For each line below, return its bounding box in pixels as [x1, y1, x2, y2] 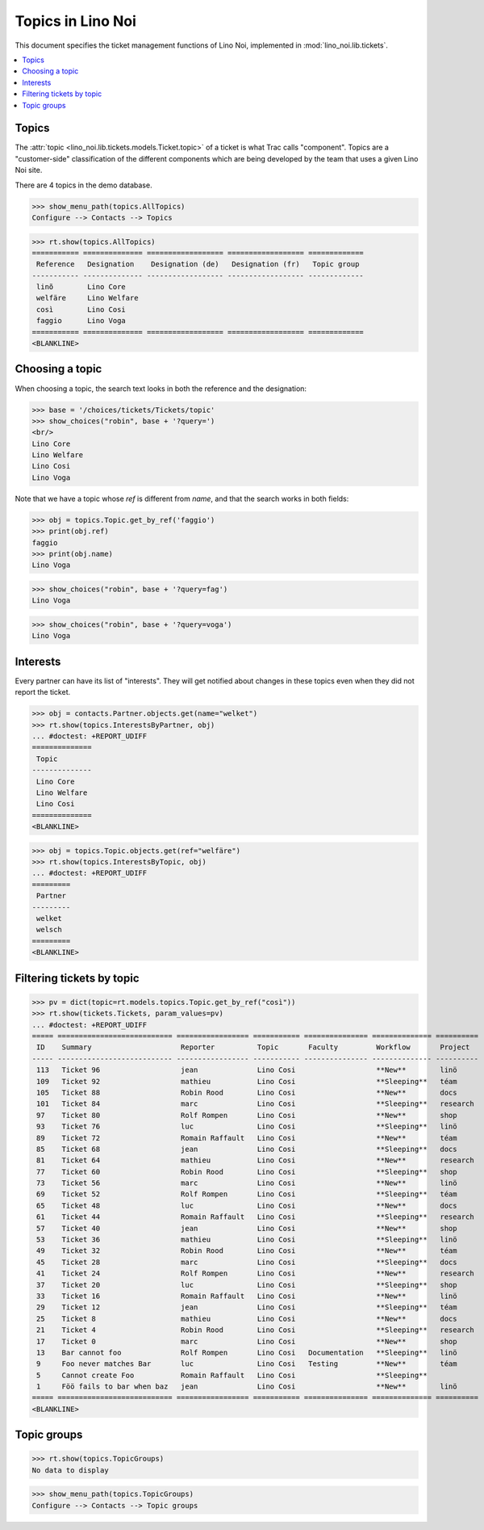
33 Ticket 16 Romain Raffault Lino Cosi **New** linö [36, 1291, 457, 1301]
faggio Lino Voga [36, 316, 127, 326]
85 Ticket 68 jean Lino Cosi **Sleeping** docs [36, 1144, 457, 1154]
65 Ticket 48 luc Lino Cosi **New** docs [36, 1200, 457, 1210]
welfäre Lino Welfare [36, 293, 139, 303]
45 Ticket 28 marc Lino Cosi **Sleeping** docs [36, 1257, 457, 1267]
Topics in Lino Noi [15, 12, 137, 30]
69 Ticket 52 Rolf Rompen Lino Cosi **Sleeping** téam [36, 1190, 457, 1199]
